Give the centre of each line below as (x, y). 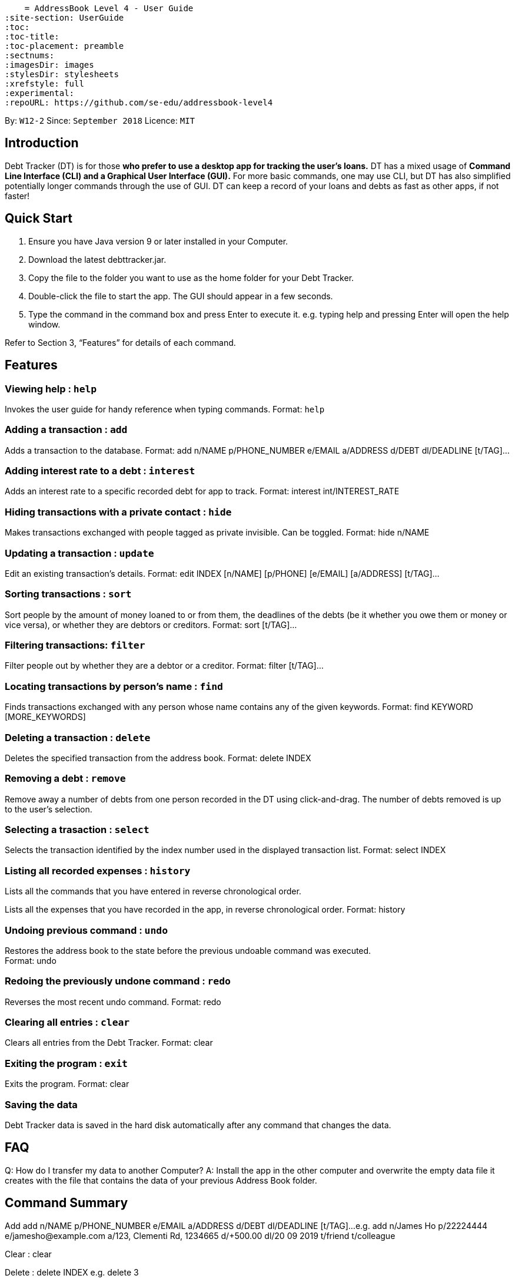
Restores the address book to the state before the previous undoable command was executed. (188, 950)
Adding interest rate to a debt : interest (100, 471)
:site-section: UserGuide (64, 18)
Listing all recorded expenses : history (98, 870)
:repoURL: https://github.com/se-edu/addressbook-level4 (139, 103)
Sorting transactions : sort (68, 594)
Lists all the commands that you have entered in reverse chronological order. (153, 891)
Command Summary (67, 1203)
